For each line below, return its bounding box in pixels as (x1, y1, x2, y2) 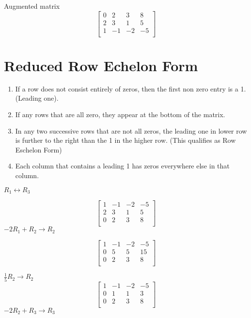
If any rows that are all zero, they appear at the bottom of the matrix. (15, 109, 225, 120)
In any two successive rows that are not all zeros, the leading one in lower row (15, 125, 247, 136)
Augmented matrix (4, 1, 60, 11)
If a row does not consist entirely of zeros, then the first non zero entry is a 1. (15, 83, 246, 93)
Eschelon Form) (15, 144, 62, 154)
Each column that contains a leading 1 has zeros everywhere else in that (15, 161, 230, 171)
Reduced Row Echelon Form (4, 55, 198, 75)
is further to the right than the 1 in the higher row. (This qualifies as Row (15, 135, 236, 145)
